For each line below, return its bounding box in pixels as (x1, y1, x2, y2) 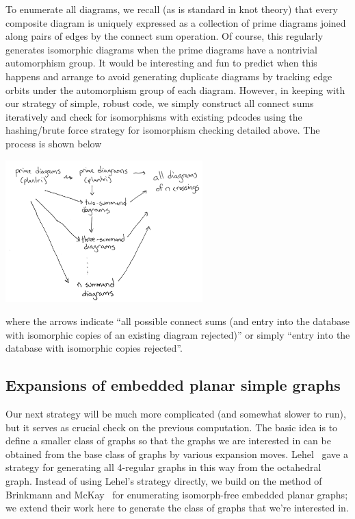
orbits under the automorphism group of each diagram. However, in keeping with (5, 82, 345, 97)
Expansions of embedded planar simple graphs (5, 374, 341, 396)
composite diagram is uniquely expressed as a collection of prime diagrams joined (5, 15, 346, 29)
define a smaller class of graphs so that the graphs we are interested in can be (5, 433, 331, 448)
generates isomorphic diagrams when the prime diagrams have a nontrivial (5, 42, 317, 56)
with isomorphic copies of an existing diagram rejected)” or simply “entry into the (5, 327, 350, 341)
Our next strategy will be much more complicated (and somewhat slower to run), (5, 407, 346, 421)
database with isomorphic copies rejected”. (5, 341, 183, 355)
